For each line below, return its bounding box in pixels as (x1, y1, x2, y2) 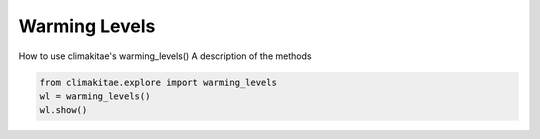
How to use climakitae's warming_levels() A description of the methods (18, 50, 312, 62)
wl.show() (39, 105, 88, 116)
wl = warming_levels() (39, 90, 151, 102)
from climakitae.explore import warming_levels (39, 76, 277, 88)
